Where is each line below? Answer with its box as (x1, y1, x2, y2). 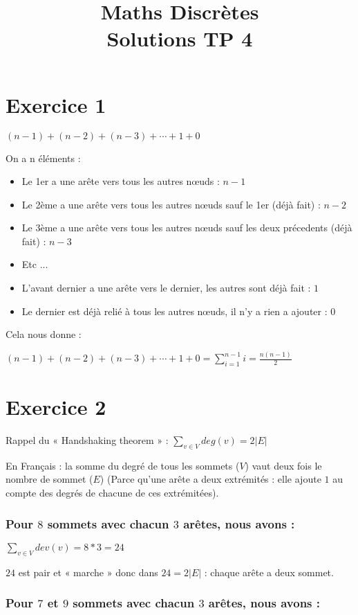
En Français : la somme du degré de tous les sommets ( (6, 458, 240, 472)
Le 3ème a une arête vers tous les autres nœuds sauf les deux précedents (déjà (21, 220, 352, 235)
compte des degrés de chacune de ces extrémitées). (6, 485, 219, 500)
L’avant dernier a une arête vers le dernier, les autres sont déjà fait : (21, 280, 311, 295)
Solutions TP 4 (106, 24, 253, 53)
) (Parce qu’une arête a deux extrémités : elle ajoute (100, 472, 321, 486)
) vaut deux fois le (245, 458, 322, 472)
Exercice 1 (6, 90, 106, 118)
